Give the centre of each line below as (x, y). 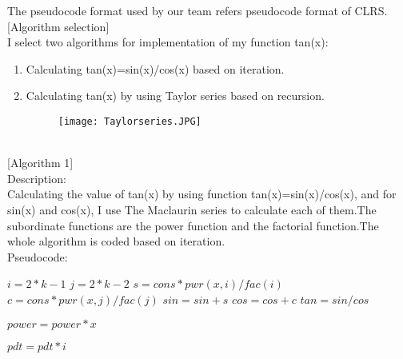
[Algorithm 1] (40, 163)
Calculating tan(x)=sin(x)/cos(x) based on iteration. (155, 68)
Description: (37, 178)
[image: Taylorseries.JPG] (130, 121)
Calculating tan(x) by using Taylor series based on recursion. (175, 96)
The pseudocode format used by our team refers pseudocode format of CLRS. (198, 10)
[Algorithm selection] (58, 26)
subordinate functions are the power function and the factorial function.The (193, 225)
